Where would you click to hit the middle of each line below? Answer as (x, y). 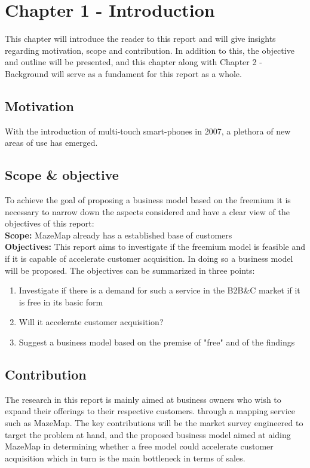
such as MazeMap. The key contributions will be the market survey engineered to (154, 423)
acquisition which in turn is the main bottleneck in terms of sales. (125, 458)
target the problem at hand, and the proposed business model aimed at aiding (148, 434)
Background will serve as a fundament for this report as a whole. (123, 73)
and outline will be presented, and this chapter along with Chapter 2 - (133, 62)
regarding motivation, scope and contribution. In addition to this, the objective (150, 50)
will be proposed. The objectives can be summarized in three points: (130, 270)
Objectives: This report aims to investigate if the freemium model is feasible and (155, 247)
